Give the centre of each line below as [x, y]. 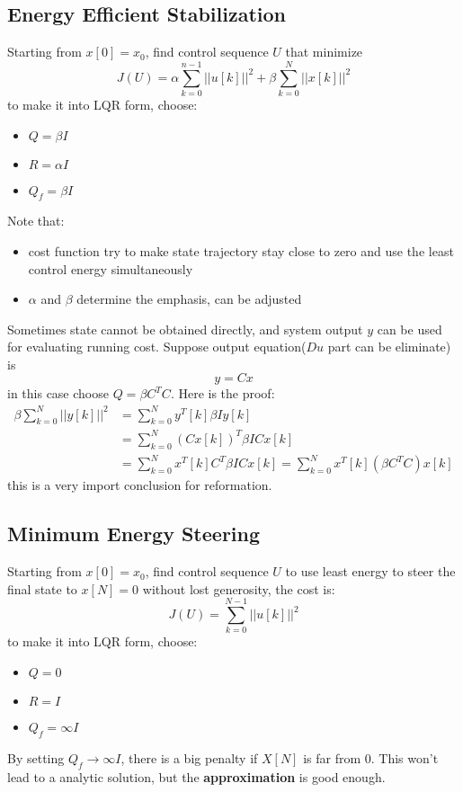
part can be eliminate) [389, 347]
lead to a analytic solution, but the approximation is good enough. [196, 776]
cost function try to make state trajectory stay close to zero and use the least [241, 250]
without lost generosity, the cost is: [239, 588]
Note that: [36, 221]
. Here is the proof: [223, 393]
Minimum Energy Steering [134, 534]
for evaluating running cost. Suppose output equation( [157, 347]
